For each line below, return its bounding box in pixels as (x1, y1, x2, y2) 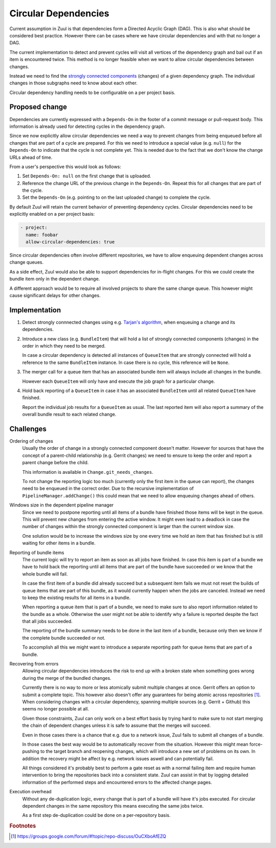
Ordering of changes (9, 438, 54, 444)
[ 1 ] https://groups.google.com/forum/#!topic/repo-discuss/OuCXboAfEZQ (11, 833, 166, 839)
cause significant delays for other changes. (9, 292, 101, 299)
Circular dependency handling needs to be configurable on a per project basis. (9, 89, 176, 96)
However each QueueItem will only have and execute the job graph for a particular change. (22, 378, 215, 384)
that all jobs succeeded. (22, 618, 73, 625)
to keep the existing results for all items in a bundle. (22, 594, 131, 601)
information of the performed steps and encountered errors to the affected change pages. (22, 779, 212, 785)
